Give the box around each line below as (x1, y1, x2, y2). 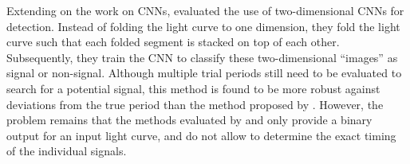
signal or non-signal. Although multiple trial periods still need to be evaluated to (6, 64, 402, 81)
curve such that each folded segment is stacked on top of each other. (6, 33, 340, 50)
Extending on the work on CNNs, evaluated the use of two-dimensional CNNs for (6, 2, 404, 18)
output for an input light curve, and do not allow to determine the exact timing (6, 127, 396, 143)
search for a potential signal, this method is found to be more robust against (6, 80, 380, 96)
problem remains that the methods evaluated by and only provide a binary (6, 111, 373, 128)
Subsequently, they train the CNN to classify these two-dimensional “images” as (6, 49, 398, 65)
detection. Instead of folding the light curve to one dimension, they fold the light (6, 18, 400, 34)
